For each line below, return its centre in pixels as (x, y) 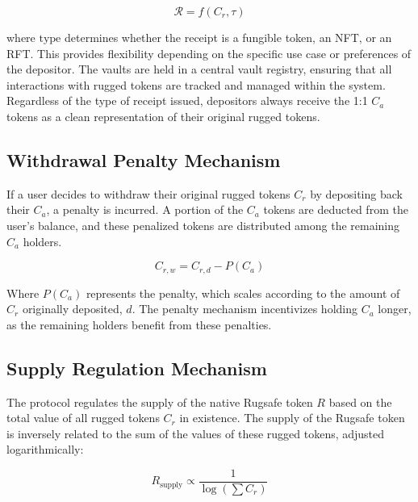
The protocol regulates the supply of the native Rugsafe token (160, 402)
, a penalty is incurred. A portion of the (145, 209)
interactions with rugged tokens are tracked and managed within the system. (196, 84)
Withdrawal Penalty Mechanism (144, 159)
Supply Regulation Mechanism (137, 368)
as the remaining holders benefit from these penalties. (139, 324)
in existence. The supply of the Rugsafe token (292, 418)
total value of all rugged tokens (83, 418)
